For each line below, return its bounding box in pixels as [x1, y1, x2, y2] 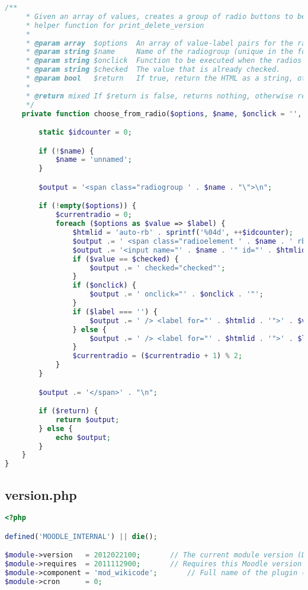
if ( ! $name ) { [38, 146, 94, 155]
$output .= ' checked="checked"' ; [89, 263, 226, 272]
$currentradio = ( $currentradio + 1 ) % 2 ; [72, 352, 243, 361]
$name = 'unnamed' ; [55, 155, 132, 164]
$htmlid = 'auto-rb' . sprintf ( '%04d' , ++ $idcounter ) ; [72, 228, 293, 237]
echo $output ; [55, 433, 111, 442]
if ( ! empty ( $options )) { [38, 202, 136, 211]
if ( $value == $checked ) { [72, 254, 179, 263]
